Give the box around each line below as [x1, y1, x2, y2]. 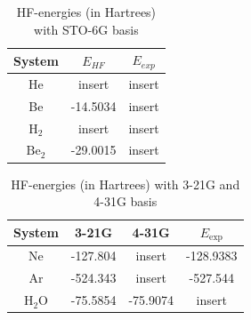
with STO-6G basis [34, 20, 139, 38]
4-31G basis [93, 192, 158, 211]
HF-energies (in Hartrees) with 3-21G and [11, 174, 240, 193]
